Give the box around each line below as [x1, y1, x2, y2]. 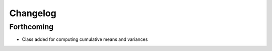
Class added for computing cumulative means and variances [22, 36, 148, 42]
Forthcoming [9, 22, 54, 31]
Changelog [9, 8, 56, 19]
